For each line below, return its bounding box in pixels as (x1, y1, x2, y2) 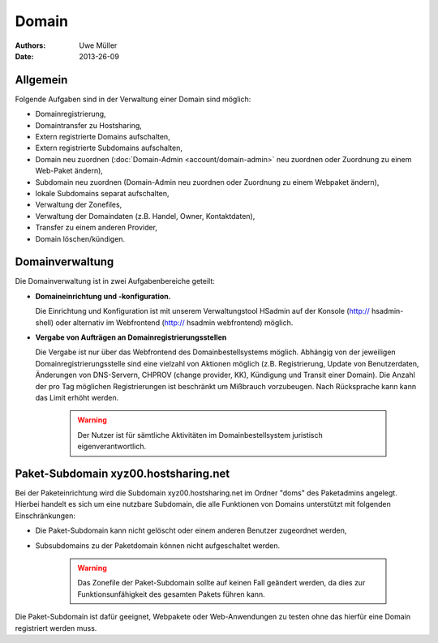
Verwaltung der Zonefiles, (35, 199, 122, 210)
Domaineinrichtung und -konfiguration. (35, 291, 171, 301)
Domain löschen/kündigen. (35, 234, 126, 243)
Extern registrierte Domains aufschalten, (35, 132, 170, 142)
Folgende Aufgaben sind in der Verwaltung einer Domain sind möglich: (15, 94, 251, 104)
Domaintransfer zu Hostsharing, (35, 120, 142, 130)
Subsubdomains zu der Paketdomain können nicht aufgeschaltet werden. (35, 540, 280, 551)
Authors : (15, 41, 46, 50)
